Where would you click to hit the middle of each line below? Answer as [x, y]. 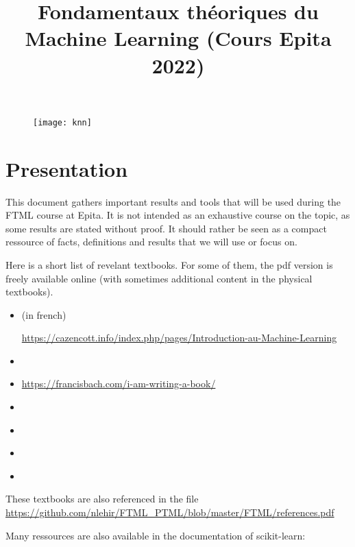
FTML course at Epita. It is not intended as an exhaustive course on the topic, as [178, 215]
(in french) [44, 314]
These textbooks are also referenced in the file [102, 499]
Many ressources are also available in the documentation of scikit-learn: [156, 535]
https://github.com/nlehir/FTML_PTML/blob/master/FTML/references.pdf [170, 512]
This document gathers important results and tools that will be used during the [173, 201]
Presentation [67, 168]
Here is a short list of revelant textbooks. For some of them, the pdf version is [169, 264]
